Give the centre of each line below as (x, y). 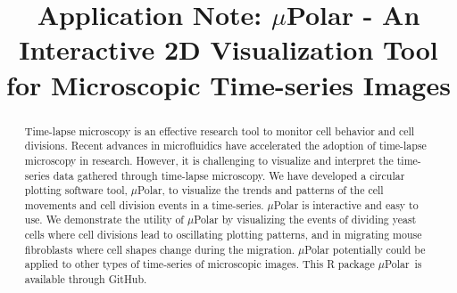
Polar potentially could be (365, 249)
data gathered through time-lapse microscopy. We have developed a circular (229, 175)
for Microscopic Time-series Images (228, 84)
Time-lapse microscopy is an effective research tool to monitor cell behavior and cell (220, 130)
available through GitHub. (86, 279)
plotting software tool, (76, 190)
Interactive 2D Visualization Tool (228, 49)
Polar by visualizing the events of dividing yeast (305, 220)
